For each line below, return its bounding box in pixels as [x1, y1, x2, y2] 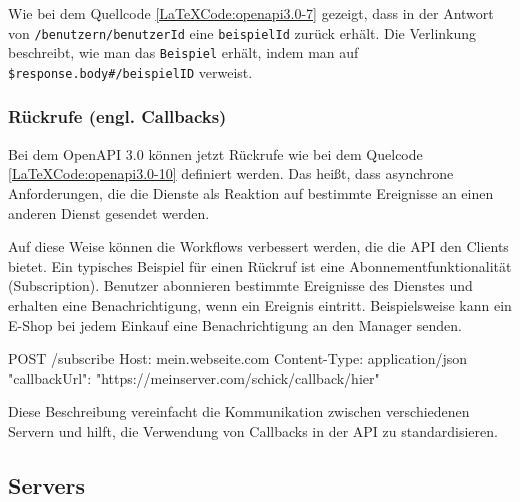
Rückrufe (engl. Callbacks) [8, 104, 227, 129]
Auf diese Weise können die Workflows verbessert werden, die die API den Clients [8, 236, 509, 257]
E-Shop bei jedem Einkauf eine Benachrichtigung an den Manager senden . [8, 314, 462, 335]
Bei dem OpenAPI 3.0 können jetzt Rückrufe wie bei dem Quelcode [8, 143, 423, 164]
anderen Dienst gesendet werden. [8, 202, 210, 223]
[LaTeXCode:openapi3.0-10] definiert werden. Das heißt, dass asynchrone [8, 163, 454, 184]
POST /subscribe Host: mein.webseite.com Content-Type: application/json [8, 348, 468, 369]
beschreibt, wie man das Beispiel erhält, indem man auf [8, 42, 359, 63]
